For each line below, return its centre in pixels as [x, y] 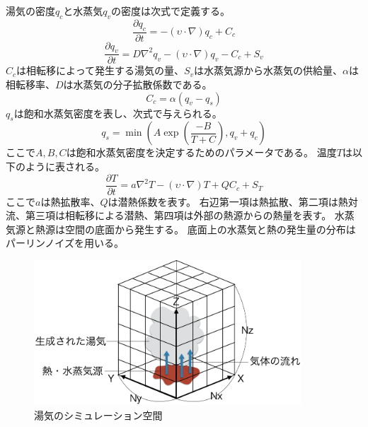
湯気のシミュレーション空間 [98, 415]
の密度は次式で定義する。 [171, 11]
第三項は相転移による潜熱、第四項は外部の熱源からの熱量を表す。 [178, 215]
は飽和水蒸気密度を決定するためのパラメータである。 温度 [201, 152]
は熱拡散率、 [70, 201]
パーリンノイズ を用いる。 [65, 243]
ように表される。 [65, 166]
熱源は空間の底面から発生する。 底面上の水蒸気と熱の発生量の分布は [195, 229]
